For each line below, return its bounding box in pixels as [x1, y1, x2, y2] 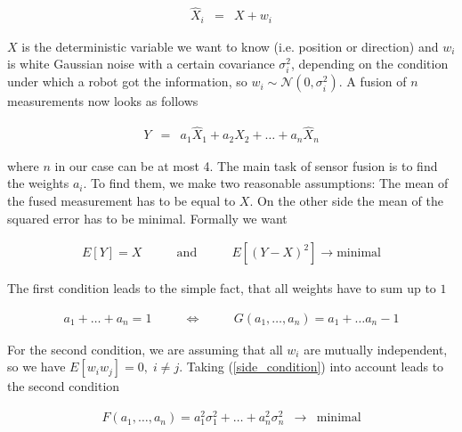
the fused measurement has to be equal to [7, 191, 236, 209]
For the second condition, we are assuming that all [7, 339, 283, 358]
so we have [7, 357, 66, 376]
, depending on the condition [291, 54, 449, 73]
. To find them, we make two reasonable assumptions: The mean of [83, 174, 449, 192]
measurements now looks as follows [7, 92, 199, 110]
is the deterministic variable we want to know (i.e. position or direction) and [21, 37, 439, 55]
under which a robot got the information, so [7, 72, 247, 91]
